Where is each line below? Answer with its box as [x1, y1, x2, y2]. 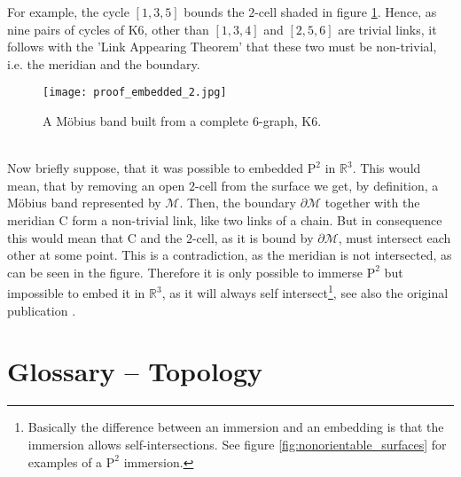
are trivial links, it [338, 20, 437, 38]
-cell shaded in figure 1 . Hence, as [254, 3, 437, 20]
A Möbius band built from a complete [43, 112, 249, 130]
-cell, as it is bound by [191, 228, 314, 246]
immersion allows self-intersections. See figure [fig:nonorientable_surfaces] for [27, 434, 447, 453]
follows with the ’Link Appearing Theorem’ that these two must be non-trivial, [7, 37, 437, 56]
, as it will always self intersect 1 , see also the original [161, 281, 449, 302]
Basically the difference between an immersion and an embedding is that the [27, 418, 444, 436]
